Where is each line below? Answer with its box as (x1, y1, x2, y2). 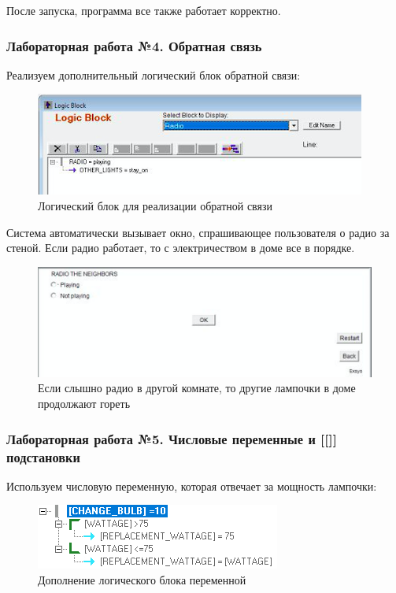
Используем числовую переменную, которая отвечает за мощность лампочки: (6, 477, 377, 494)
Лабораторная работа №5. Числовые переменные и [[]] (6, 428, 337, 448)
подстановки (6, 447, 80, 466)
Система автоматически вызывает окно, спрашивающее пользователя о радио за (6, 224, 390, 240)
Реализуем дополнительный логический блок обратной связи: (6, 66, 301, 83)
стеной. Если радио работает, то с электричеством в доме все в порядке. (6, 239, 355, 256)
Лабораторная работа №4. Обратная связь (6, 35, 262, 55)
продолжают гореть (38, 395, 131, 412)
